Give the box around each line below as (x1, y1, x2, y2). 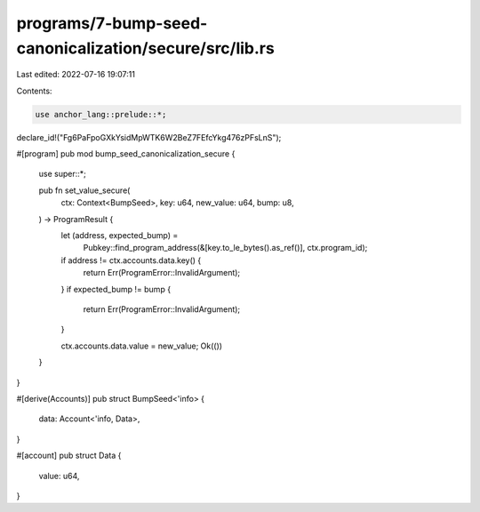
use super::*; (38, 169, 86, 180)
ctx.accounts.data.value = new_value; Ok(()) (60, 340, 222, 351)
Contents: (16, 85, 52, 96)
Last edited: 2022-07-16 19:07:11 (16, 69, 135, 80)
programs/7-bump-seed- (16, 13, 208, 33)
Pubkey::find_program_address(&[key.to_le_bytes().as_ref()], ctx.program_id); (83, 243, 368, 253)
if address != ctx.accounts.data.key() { (60, 254, 202, 266)
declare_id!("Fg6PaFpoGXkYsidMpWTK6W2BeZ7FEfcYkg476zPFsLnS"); (16, 132, 282, 142)
